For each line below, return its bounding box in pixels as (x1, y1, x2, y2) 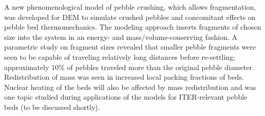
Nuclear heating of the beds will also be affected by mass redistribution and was (4, 81, 256, 92)
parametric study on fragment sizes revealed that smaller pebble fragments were (4, 41, 256, 52)
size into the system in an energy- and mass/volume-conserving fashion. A (4, 31, 238, 42)
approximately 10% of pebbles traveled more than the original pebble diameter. (4, 61, 254, 72)
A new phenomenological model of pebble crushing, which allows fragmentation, (4, 2, 256, 12)
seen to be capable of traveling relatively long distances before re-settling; (4, 51, 236, 62)
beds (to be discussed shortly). (4, 101, 100, 112)
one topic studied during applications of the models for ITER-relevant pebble (4, 91, 248, 102)
